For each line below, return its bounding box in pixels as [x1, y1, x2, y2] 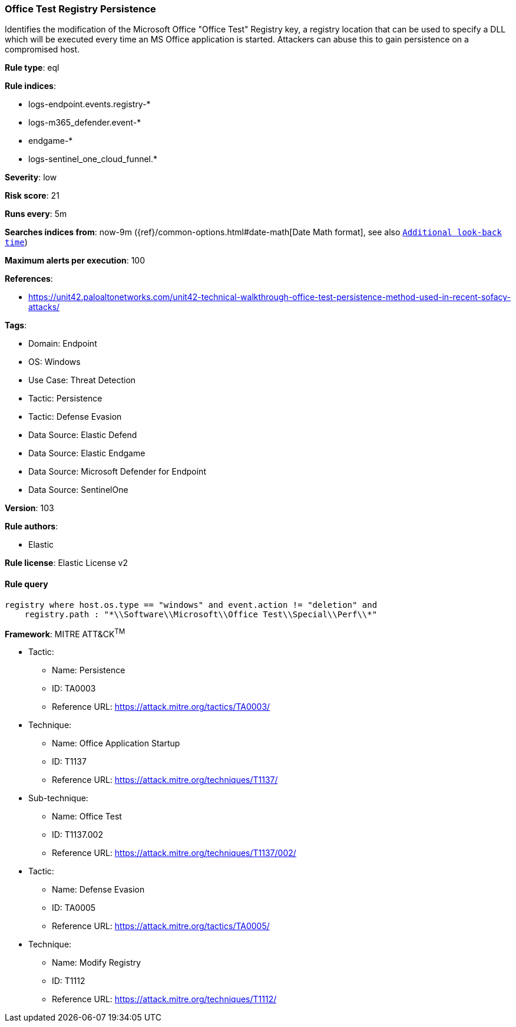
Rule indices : [5, 81, 56, 91]
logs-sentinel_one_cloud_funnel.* [28, 154, 158, 164]
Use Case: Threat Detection [28, 375, 136, 386]
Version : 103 [5, 503, 54, 513]
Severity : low [5, 172, 57, 183]
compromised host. [5, 44, 80, 55]
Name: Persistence [52, 665, 125, 676]
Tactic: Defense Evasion [28, 412, 122, 422]
